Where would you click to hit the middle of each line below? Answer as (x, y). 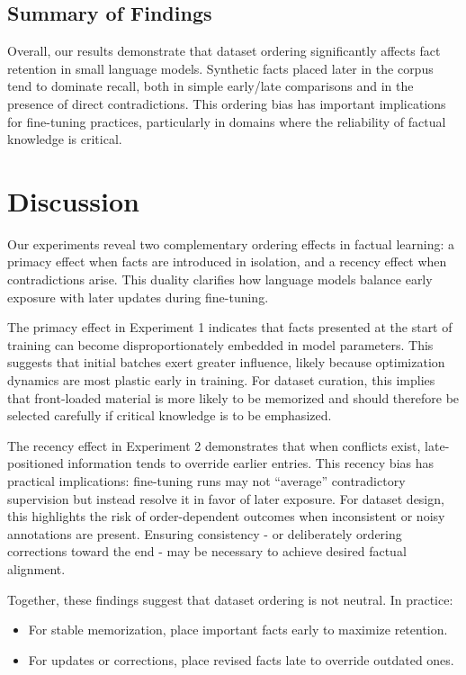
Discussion (73, 200)
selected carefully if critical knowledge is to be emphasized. (170, 415)
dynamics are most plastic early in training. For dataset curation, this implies (221, 380)
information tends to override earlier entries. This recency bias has (251, 463)
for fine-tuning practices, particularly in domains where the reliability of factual (227, 121)
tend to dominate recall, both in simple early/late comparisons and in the (211, 86)
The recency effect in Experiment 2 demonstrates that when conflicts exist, (214, 445)
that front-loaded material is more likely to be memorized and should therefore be (233, 397)
